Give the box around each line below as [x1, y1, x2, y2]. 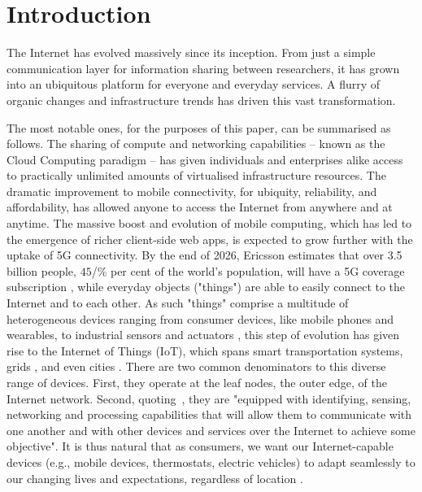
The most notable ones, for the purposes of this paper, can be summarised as [7, 119, 391, 136]
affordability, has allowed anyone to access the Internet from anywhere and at [7, 198, 393, 216]
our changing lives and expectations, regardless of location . [7, 469, 303, 486]
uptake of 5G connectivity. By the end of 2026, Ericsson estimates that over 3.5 [7, 246, 402, 263]
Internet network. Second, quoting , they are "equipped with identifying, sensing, [7, 390, 411, 407]
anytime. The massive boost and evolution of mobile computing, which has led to [7, 215, 412, 232]
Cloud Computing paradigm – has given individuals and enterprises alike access [7, 150, 403, 168]
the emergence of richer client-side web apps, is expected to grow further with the [7, 230, 413, 247]
